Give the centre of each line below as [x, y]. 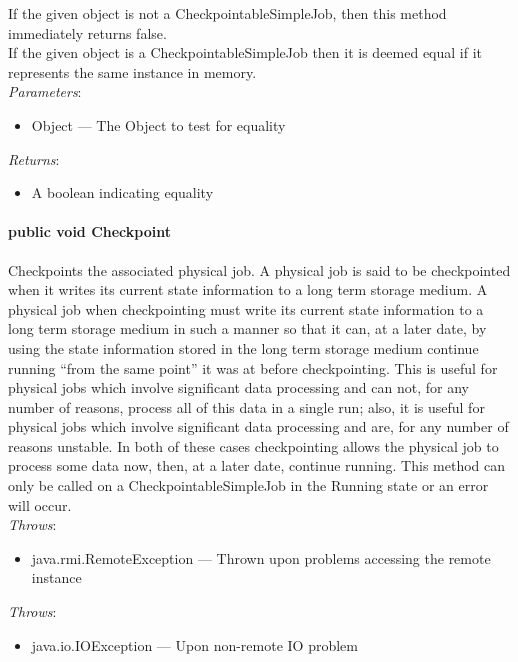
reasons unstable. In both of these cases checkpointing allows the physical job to [253, 445]
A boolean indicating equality [122, 192]
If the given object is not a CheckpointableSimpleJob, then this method [227, 13]
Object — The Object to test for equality [158, 124]
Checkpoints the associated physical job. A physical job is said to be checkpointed [259, 269]
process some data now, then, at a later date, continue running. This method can [257, 465]
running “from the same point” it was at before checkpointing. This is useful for [253, 367]
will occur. [40, 504]
